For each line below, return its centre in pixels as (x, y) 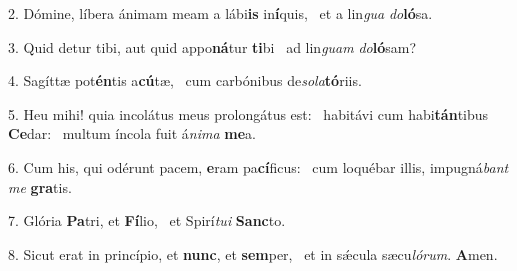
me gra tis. (40, 186)
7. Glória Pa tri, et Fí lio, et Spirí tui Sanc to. (147, 220)
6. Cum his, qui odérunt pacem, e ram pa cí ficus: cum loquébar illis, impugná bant (258, 166)
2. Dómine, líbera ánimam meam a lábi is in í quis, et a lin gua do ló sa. (220, 13)
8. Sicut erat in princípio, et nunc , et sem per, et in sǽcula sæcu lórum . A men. (253, 253)
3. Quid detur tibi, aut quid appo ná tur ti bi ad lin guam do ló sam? (212, 46)
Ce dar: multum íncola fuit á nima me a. (132, 133)
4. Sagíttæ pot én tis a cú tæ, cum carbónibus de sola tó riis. (185, 80)
